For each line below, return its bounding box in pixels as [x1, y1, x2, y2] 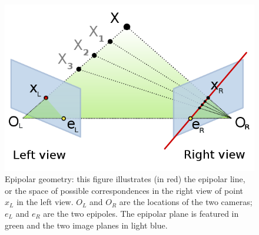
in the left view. [16, 196, 74, 208]
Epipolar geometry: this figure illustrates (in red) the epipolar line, [5, 173, 245, 185]
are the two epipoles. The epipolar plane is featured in [43, 207, 239, 220]
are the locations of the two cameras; [119, 196, 253, 208]
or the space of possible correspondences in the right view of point [5, 184, 243, 196]
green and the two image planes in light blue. [5, 219, 168, 231]
